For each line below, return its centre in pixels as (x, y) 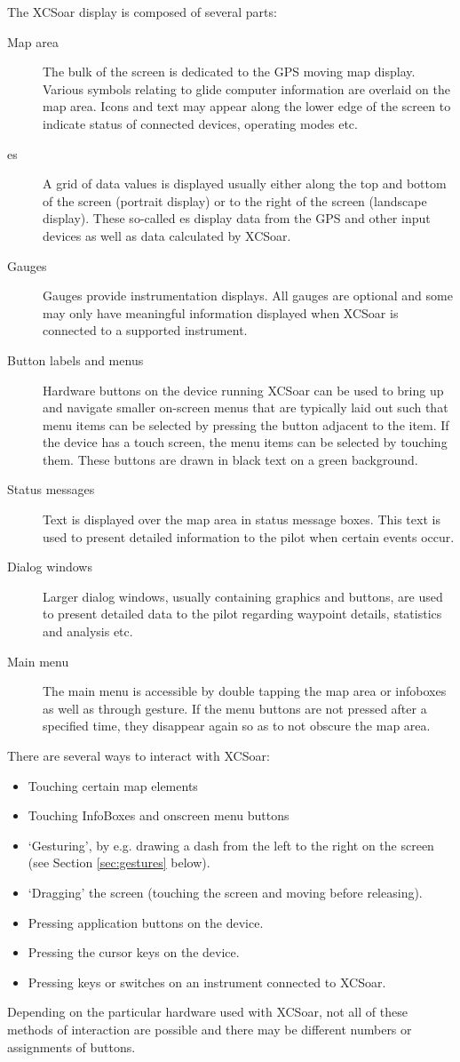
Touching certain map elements (113, 785)
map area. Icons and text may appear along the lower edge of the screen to (247, 106)
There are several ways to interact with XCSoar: (139, 755)
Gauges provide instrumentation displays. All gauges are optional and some (248, 295)
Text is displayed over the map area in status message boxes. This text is (242, 519)
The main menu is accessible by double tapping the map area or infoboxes (245, 691)
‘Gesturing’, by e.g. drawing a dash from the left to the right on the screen (231, 845)
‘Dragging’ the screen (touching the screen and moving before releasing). (225, 892)
